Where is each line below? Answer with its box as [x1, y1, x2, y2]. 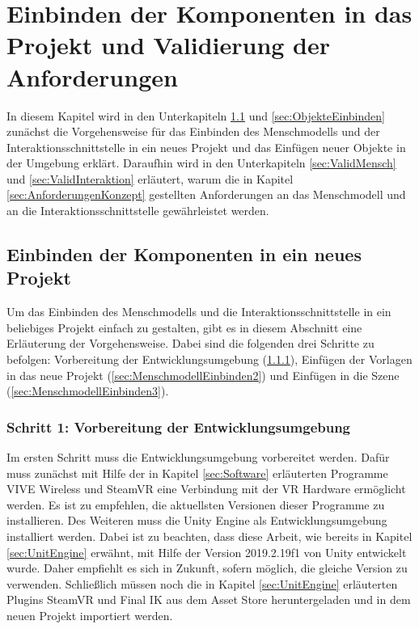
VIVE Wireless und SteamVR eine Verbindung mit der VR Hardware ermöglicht [6, 480, 406, 497]
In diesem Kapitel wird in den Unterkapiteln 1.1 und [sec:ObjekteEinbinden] [6, 107, 385, 124]
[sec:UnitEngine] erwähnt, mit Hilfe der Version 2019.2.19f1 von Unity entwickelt [6, 543, 407, 560]
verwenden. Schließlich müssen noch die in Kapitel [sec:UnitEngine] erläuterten [6, 575, 398, 592]
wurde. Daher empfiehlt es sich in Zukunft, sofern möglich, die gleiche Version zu [6, 559, 408, 576]
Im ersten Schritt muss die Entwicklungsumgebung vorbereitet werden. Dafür [6, 449, 390, 466]
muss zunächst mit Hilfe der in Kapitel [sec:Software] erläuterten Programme [6, 464, 388, 481]
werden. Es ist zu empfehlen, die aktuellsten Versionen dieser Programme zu [6, 496, 385, 513]
